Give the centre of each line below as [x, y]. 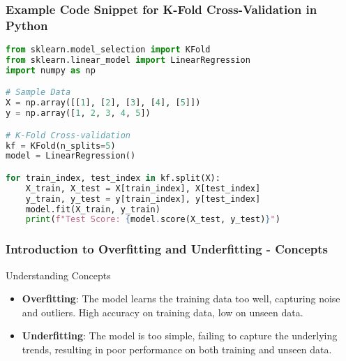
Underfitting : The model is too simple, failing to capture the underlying [180, 336]
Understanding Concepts [58, 275]
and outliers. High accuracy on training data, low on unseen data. [163, 312]
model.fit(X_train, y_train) [93, 209]
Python [27, 25]
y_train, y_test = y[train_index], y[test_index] [143, 199]
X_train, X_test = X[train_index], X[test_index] [143, 188]
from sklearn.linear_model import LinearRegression [128, 60]
